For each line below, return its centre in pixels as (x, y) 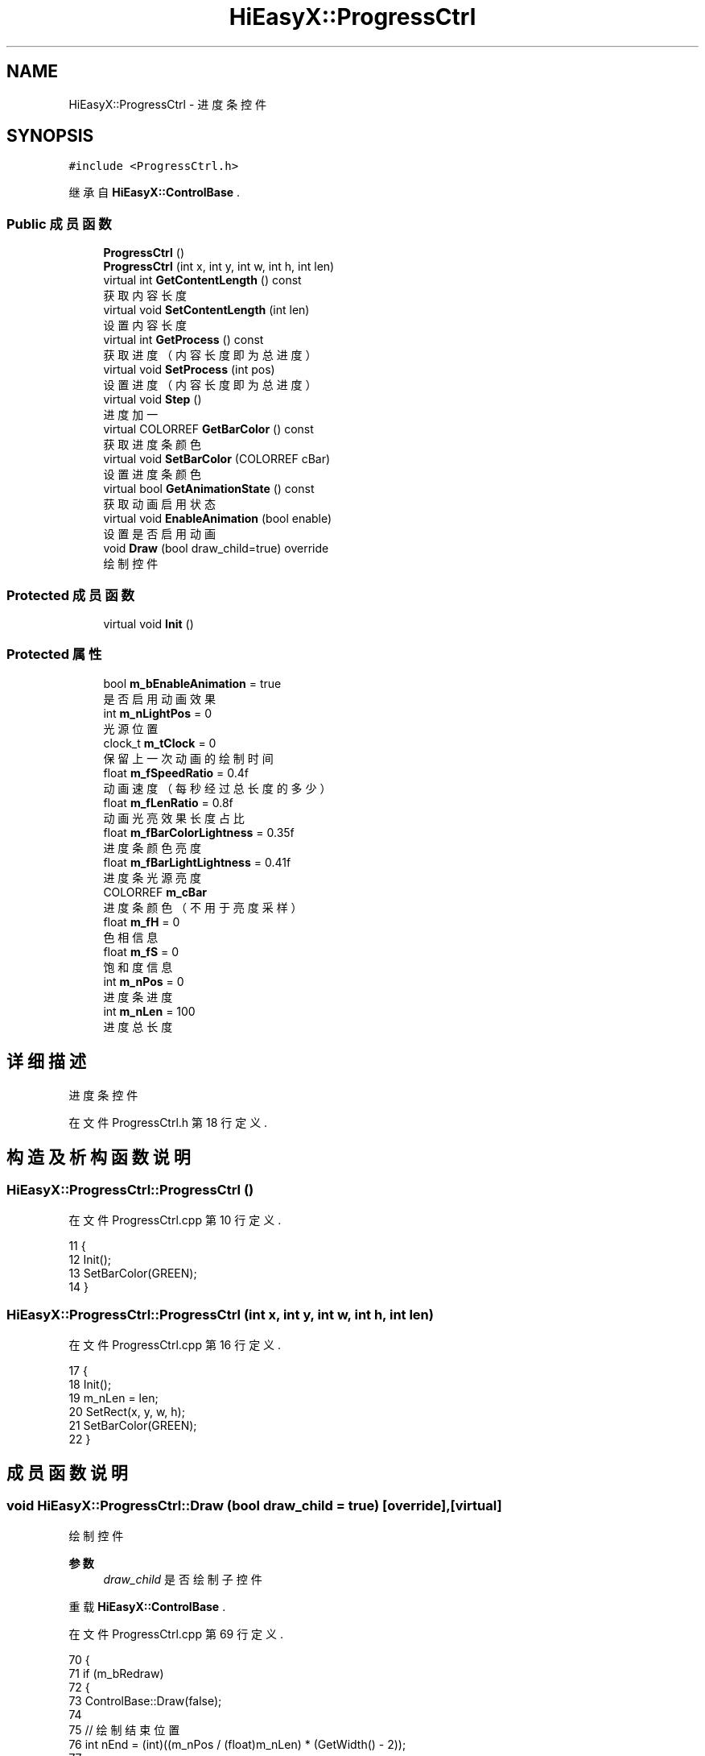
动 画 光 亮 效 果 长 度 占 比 (174, 818)
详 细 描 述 (46, 1062)
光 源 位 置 (131, 728)
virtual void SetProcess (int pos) (189, 370)
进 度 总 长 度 (138, 1026)
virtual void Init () (148, 623)
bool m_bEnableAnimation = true (192, 683)
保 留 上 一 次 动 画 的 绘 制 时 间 (188, 758)
